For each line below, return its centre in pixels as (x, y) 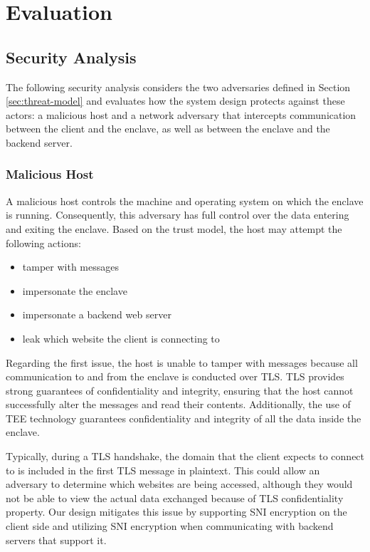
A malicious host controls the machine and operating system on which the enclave (185, 201)
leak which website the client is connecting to (121, 338)
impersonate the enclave (75, 290)
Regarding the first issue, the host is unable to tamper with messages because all (182, 362)
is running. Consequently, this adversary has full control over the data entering (178, 215)
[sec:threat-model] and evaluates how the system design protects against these (175, 101)
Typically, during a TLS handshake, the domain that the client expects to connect (185, 456)
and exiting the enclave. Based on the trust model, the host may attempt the (174, 228)
